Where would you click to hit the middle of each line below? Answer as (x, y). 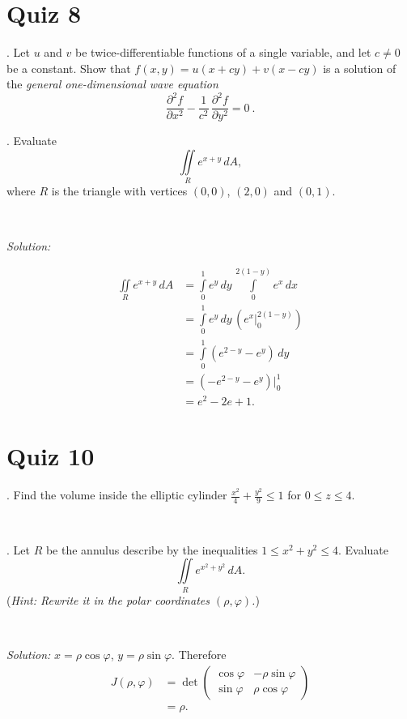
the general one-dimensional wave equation (112, 84)
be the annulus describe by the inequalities (152, 549)
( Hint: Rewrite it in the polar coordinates (108, 599)
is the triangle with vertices (119, 191)
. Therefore (199, 654)
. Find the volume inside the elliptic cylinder (117, 495)
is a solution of (360, 68)
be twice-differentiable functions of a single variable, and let (223, 52)
